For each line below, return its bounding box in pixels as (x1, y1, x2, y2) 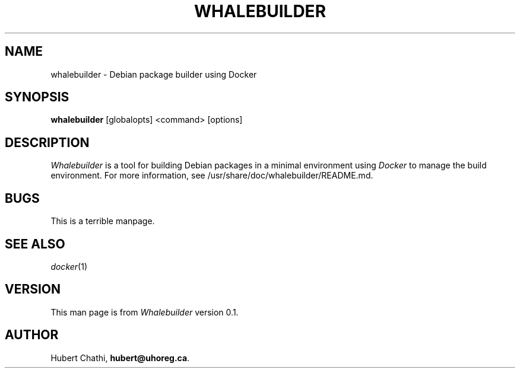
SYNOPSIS (5, 90, 69, 105)
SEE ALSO (5, 236, 65, 251)
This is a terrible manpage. (50, 216, 155, 227)
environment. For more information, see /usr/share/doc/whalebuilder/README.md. (50, 170, 373, 181)
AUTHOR (5, 327, 59, 343)
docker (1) (50, 261, 88, 272)
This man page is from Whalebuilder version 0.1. (50, 307, 239, 317)
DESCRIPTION (5, 135, 90, 150)
